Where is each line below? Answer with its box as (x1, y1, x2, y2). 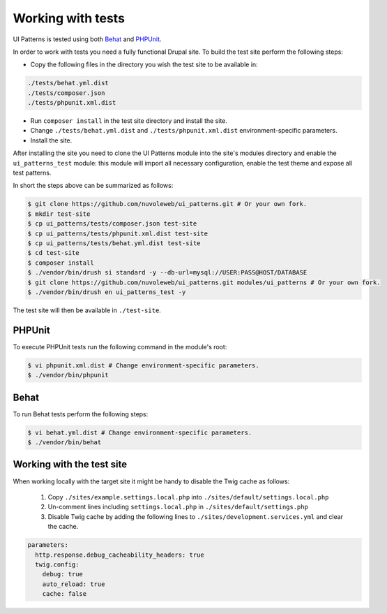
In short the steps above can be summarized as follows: (13, 182, 174, 190)
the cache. (47, 522, 79, 531)
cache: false (42, 590, 87, 598)
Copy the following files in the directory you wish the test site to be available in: (30, 60, 258, 69)
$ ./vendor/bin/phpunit (27, 371, 109, 379)
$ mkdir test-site (27, 210, 91, 218)
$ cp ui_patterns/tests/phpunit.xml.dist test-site (27, 229, 208, 237)
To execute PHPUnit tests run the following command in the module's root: (13, 342, 227, 351)
